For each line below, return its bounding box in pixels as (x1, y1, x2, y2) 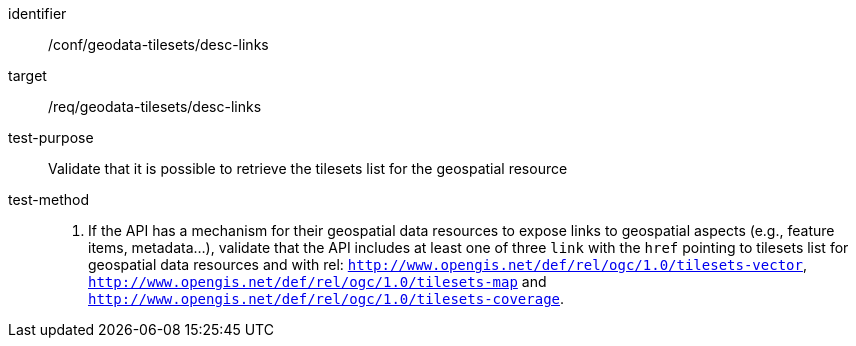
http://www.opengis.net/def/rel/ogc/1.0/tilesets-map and (88, 273, 547, 290)
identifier (8, 5, 67, 22)
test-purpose (8, 129, 94, 146)
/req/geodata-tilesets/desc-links (48, 98, 262, 115)
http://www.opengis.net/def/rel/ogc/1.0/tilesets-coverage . (88, 290, 565, 307)
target (8, 67, 47, 84)
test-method (8, 191, 89, 208)
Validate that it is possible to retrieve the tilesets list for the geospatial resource (48, 160, 568, 177)
